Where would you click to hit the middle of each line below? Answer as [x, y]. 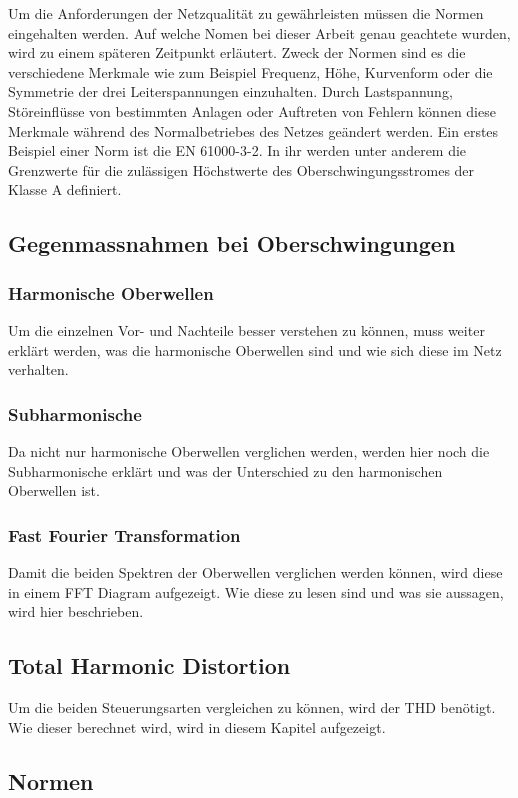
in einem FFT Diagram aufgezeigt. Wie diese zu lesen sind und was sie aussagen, [256, 591]
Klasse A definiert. [65, 189]
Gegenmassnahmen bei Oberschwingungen [232, 243]
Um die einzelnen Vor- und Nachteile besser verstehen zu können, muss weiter [246, 329]
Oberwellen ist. [54, 490]
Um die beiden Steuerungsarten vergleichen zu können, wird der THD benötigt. [252, 706]
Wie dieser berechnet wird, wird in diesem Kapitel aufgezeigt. [197, 726]
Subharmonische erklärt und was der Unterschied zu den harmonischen [225, 470]
